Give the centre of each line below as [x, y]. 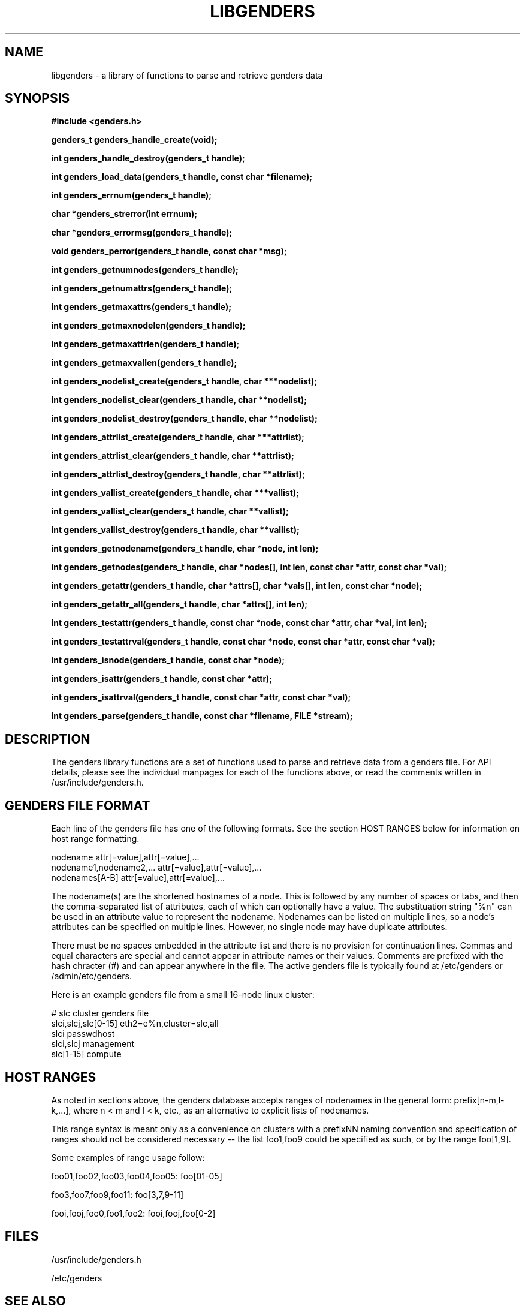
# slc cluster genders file [100, 1013]
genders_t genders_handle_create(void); [134, 140]
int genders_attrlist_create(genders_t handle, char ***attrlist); [178, 437]
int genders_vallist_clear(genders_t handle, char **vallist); [170, 511]
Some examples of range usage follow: [128, 1157]
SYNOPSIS [37, 98]
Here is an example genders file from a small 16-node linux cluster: [183, 995]
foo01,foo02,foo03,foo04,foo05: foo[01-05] [137, 1176]
